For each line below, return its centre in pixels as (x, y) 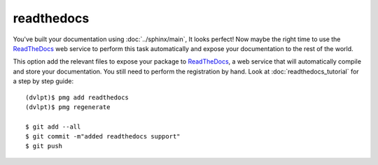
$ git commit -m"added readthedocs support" (103, 137)
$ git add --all (53, 127)
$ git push (44, 146)
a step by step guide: (43, 81)
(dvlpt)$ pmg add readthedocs (77, 97)
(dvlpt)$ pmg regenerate (68, 107)
